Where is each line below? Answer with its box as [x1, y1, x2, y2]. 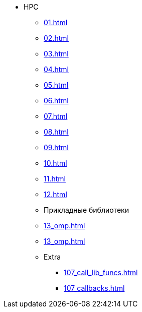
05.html [44, 81, 69, 89]
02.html [44, 34, 69, 42]
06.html [44, 96, 69, 105]
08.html [44, 128, 69, 136]
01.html [44, 18, 68, 27]
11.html [44, 174, 66, 183]
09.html [44, 143, 69, 152]
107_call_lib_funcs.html [64, 268, 138, 277]
